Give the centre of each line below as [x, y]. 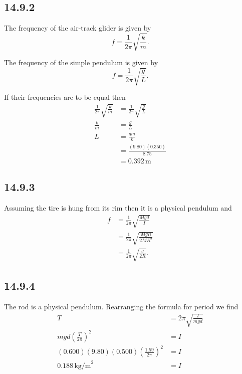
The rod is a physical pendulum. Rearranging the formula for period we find [121, 306]
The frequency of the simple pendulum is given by [81, 62]
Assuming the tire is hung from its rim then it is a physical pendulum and [118, 208]
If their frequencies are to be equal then [65, 97]
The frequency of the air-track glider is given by [78, 28]
